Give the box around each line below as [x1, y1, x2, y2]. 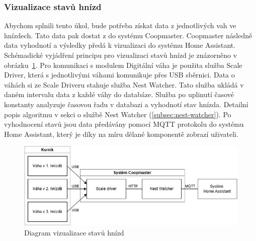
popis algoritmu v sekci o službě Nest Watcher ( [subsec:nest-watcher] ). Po [4, 109, 231, 119]
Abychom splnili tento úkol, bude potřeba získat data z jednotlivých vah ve [4, 20, 236, 31]
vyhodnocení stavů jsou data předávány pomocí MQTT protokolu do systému [4, 119, 244, 129]
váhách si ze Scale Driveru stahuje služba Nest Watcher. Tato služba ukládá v [4, 79, 244, 90]
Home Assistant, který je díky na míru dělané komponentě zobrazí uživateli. [4, 128, 238, 139]
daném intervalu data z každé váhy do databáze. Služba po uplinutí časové [4, 89, 234, 100]
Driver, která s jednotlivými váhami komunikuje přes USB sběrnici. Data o [4, 69, 235, 80]
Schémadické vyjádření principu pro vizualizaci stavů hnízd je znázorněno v [4, 50, 237, 60]
